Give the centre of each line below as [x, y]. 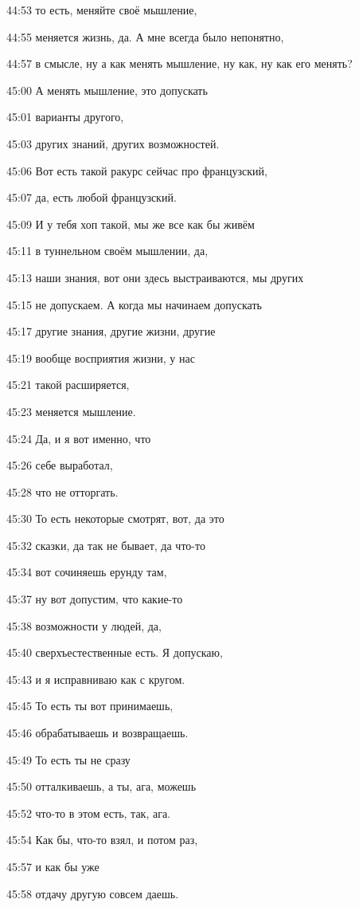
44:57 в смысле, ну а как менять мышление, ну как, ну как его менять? [179, 63]
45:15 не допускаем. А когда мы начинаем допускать [134, 304]
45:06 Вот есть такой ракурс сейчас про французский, [137, 170]
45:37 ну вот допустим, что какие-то [95, 599]
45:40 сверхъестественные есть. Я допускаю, [115, 652]
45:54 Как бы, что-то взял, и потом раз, [102, 840]
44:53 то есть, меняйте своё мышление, [102, 10]
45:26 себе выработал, [60, 465]
